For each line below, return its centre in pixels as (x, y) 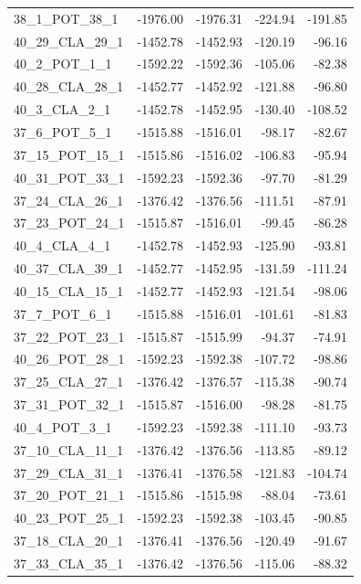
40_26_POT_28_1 (69, 359)
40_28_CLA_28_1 (69, 86)
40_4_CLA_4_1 (62, 245)
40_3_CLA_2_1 (62, 109)
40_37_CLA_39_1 (69, 268)
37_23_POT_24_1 (69, 223)
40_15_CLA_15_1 (69, 290)
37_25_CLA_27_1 (69, 382)
